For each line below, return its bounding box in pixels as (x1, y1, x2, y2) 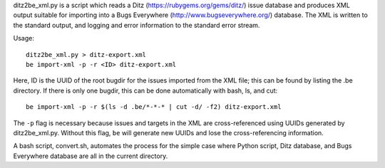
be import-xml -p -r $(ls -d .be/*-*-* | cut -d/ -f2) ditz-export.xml (26, 103, 282, 111)
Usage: (13, 34, 35, 43)
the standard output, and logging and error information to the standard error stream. (13, 21, 260, 29)
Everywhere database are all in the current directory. (13, 152, 168, 160)
